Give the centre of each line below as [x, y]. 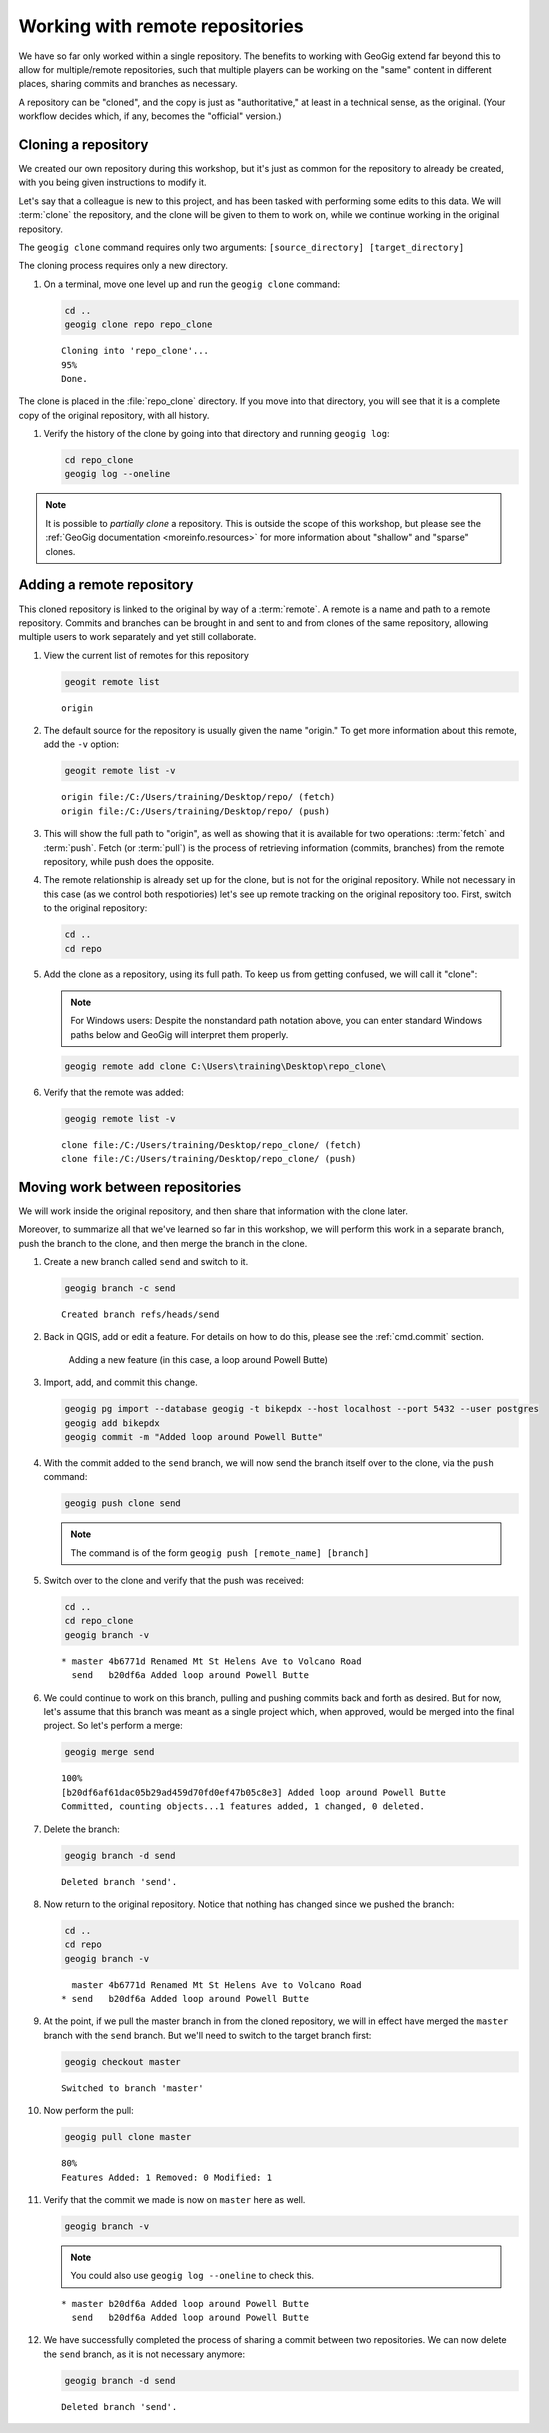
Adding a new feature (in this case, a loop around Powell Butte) [198, 1359]
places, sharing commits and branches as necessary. [128, 84]
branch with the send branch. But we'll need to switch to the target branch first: [207, 2035]
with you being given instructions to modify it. [112, 182]
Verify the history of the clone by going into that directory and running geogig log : [216, 434]
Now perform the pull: [88, 2111]
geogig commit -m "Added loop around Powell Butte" [194, 1436]
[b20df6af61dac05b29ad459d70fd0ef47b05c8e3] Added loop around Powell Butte [254, 1792]
